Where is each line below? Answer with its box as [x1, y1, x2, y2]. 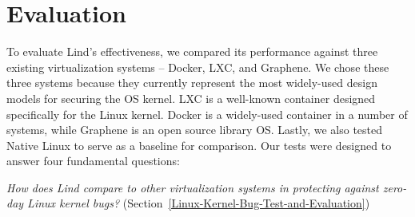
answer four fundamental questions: [6, 152, 180, 169]
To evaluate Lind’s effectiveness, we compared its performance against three [6, 43, 378, 60]
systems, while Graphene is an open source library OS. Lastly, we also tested [6, 121, 383, 138]
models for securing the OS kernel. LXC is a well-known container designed [6, 89, 376, 106]
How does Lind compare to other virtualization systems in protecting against [6, 179, 379, 195]
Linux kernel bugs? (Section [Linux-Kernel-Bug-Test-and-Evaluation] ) [27, 195, 370, 211]
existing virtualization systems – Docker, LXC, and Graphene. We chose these [6, 58, 389, 75]
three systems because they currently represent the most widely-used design [6, 74, 377, 91]
